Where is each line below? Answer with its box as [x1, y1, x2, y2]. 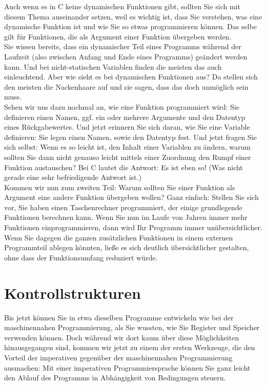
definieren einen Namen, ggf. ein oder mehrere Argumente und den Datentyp [4, 111, 245, 122]
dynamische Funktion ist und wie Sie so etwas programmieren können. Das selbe [4, 21, 257, 32]
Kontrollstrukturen [4, 282, 141, 303]
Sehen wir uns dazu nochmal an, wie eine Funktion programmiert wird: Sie [4, 101, 240, 112]
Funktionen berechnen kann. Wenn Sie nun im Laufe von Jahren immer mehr [4, 212, 248, 222]
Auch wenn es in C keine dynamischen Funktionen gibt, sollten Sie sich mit [4, 1, 240, 11]
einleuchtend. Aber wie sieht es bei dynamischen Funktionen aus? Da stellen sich [4, 71, 258, 82]
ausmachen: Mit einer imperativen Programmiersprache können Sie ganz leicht [4, 362, 251, 373]
